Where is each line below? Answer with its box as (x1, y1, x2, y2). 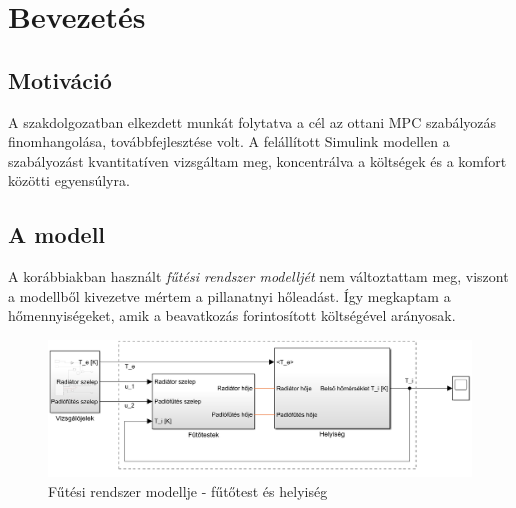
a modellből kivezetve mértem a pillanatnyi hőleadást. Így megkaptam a (8, 285, 451, 306)
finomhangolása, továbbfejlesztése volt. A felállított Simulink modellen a (8, 131, 450, 152)
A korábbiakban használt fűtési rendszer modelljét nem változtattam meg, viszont (8, 266, 509, 287)
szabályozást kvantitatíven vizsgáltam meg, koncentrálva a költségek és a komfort (8, 150, 507, 171)
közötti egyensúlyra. (8, 170, 130, 191)
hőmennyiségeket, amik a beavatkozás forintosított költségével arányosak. (8, 305, 456, 326)
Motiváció (8, 64, 112, 95)
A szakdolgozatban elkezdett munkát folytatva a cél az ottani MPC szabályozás (8, 111, 497, 132)
